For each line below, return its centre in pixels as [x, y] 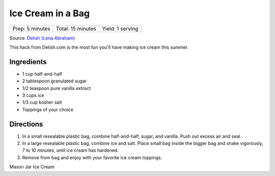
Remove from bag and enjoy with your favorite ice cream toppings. [92, 157]
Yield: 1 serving [120, 28]
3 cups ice [33, 95]
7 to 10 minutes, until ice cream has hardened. [71, 151]
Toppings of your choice [48, 109]
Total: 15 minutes [76, 28]
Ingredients [28, 62]
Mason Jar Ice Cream [32, 167]
